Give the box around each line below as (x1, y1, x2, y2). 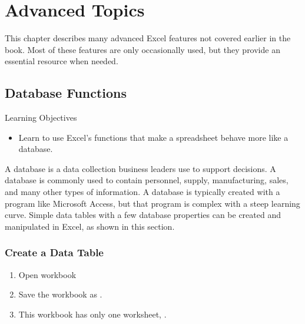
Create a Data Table (5, 245, 104, 260)
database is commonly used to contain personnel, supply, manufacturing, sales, (5, 174, 289, 186)
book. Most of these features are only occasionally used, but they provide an (5, 43, 280, 55)
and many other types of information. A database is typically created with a (5, 186, 280, 198)
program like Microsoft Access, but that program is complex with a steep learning (5, 197, 300, 209)
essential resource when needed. (5, 55, 118, 67)
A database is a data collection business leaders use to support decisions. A (5, 162, 276, 174)
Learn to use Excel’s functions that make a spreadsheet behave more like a (18, 131, 289, 143)
